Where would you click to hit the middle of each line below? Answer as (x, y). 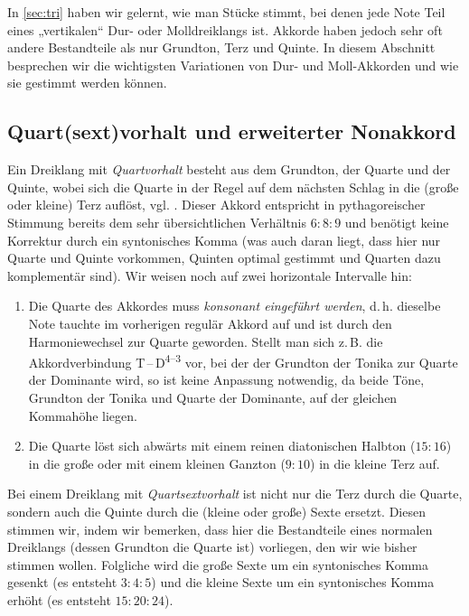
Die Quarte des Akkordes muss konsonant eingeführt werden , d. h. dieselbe (234, 306)
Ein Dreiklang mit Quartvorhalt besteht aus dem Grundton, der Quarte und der (229, 169)
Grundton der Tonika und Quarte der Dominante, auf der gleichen (213, 397)
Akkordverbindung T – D (97, 362)
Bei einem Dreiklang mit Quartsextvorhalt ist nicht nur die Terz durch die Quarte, (235, 494)
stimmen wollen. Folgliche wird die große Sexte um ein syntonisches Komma (218, 564)
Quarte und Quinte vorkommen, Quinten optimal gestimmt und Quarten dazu (224, 258)
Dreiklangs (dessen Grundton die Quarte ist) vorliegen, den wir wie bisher (212, 547)
